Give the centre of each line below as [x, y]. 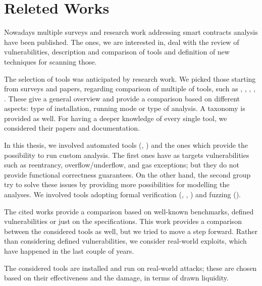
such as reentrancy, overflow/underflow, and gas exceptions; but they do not [122, 165]
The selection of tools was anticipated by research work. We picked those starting [130, 78]
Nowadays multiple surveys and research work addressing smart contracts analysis [131, 32]
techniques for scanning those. [50, 61]
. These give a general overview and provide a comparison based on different [122, 98]
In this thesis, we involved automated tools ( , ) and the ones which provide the [126, 145]
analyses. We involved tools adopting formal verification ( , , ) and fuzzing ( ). [122, 194]
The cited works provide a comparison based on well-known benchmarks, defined [129, 211]
